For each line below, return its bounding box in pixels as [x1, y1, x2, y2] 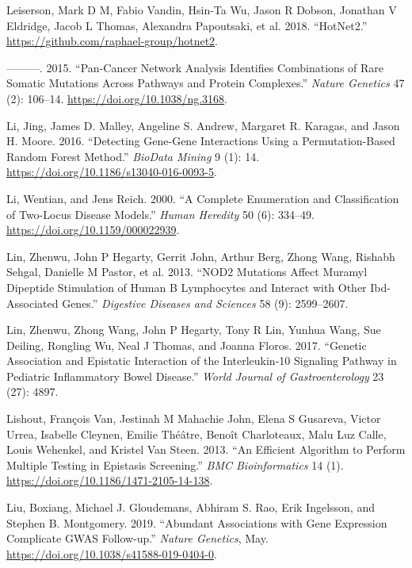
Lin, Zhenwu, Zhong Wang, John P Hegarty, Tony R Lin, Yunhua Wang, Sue [6, 321, 381, 338]
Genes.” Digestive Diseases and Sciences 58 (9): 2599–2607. [62, 294, 349, 311]
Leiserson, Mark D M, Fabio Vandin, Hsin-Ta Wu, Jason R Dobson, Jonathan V [6, 2, 397, 17]
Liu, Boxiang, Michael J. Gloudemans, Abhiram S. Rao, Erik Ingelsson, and [6, 499, 375, 516]
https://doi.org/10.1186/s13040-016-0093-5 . [6, 163, 217, 180]
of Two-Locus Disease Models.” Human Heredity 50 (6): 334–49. [6, 205, 315, 222]
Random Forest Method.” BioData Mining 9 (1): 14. [6, 148, 260, 164]
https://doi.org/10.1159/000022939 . [6, 221, 180, 238]
